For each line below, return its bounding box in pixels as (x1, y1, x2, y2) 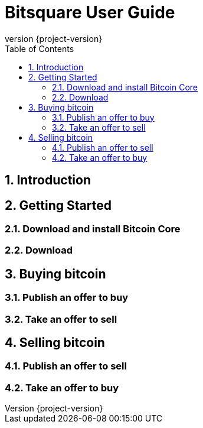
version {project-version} (5, 33, 103, 44)
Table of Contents (5, 43, 74, 54)
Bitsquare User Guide (5, 2, 175, 22)
